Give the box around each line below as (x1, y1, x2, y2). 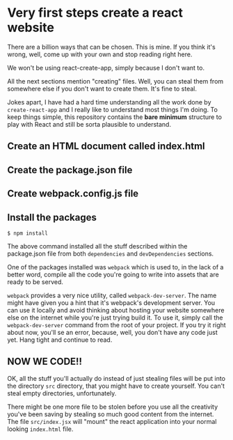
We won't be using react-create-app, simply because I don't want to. (7, 63, 205, 72)
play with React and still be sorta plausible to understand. (7, 120, 172, 128)
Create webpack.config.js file (7, 188, 139, 200)
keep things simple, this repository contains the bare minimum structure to (7, 113, 223, 121)
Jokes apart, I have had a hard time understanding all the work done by (7, 97, 211, 106)
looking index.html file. (7, 425, 74, 433)
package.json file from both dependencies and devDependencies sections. (7, 249, 214, 258)
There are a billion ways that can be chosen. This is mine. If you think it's (7, 42, 216, 51)
